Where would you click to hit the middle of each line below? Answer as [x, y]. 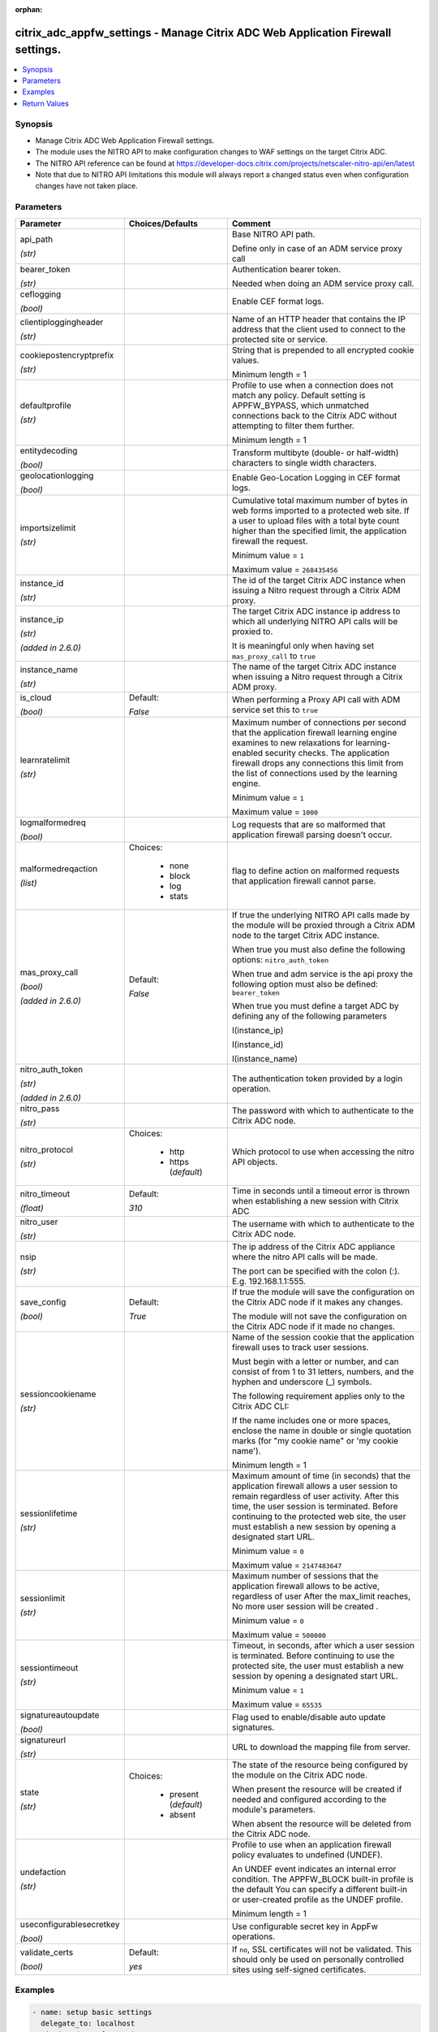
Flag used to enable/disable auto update [309, 1717]
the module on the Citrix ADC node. [300, 1774]
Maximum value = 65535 [277, 1704]
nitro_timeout [45, 1193]
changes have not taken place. [86, 186]
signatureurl [43, 1739]
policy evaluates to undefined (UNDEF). [307, 1855]
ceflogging [41, 294]
